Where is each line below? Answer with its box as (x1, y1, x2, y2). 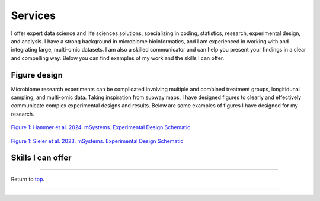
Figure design (11, 70, 63, 80)
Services (11, 9, 56, 22)
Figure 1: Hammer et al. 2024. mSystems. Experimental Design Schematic (11, 124, 191, 131)
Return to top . (11, 176, 44, 183)
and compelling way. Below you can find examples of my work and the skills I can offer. (11, 54, 225, 62)
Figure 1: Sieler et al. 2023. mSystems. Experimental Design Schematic (11, 137, 184, 145)
